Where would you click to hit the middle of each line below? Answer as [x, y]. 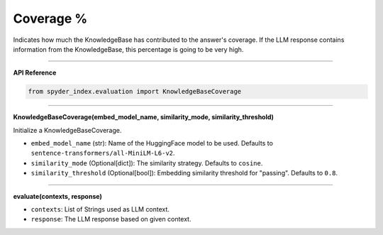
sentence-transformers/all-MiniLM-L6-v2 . [103, 153]
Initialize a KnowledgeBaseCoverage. [67, 130]
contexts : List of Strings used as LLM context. [100, 209]
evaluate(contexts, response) [57, 196]
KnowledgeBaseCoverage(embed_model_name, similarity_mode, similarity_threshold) [144, 117]
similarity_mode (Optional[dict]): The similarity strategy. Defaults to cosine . [147, 163]
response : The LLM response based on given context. [111, 219]
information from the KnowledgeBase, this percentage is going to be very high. [128, 49]
